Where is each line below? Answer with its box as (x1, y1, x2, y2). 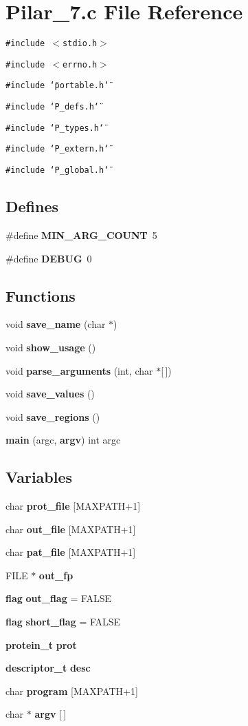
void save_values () (5, 386, 95, 401)
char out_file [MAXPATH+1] (5, 521, 136, 536)
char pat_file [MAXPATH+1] (5, 545, 136, 559)
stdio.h (63, 39, 98, 49)
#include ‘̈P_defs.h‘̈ (5, 102, 100, 112)
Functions (5, 284, 76, 306)
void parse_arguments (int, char (5, 363, 153, 377)
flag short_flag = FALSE (5, 614, 121, 629)
